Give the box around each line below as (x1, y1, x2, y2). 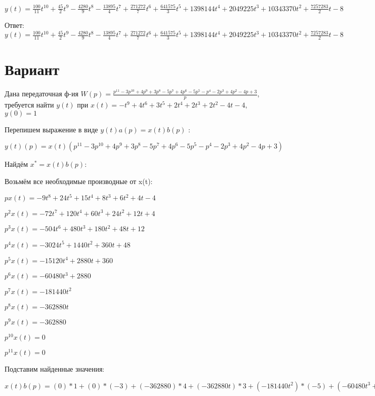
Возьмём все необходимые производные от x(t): (5, 176, 153, 187)
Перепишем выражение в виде (5, 124, 98, 134)
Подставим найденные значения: (5, 364, 105, 374)
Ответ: (5, 20, 24, 30)
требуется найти (5, 99, 54, 110)
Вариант (5, 59, 60, 80)
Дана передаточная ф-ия (5, 88, 78, 99)
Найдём (5, 159, 28, 169)
